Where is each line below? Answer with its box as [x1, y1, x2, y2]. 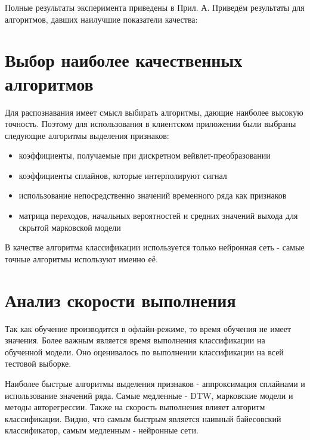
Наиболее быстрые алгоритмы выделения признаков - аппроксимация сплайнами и [5, 377, 305, 389]
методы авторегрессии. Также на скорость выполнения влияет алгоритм [5, 401, 265, 413]
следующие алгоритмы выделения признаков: [5, 129, 169, 141]
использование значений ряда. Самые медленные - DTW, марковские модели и [5, 389, 293, 401]
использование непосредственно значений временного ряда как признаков [18, 189, 287, 202]
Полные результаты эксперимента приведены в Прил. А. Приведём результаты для [5, 1, 305, 13]
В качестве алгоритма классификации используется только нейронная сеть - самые [5, 241, 305, 253]
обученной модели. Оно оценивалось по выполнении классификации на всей [5, 345, 284, 358]
